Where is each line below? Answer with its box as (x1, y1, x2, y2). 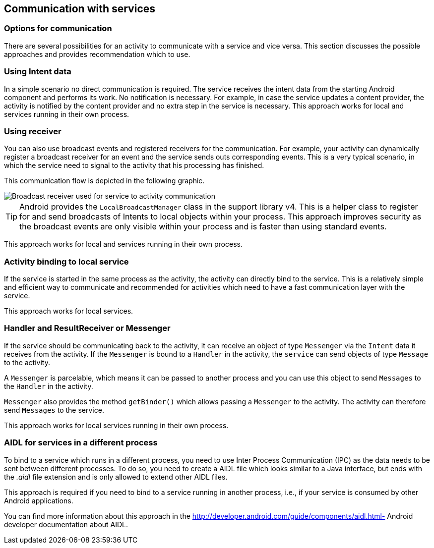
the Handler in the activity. (4, 382, 93, 390)
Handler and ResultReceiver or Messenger (4, 323, 171, 333)
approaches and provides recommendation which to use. (4, 50, 190, 58)
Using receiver (4, 126, 62, 136)
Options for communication (4, 23, 112, 34)
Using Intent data (4, 66, 71, 77)
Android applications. (4, 496, 73, 505)
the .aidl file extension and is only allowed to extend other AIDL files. (4, 472, 228, 481)
